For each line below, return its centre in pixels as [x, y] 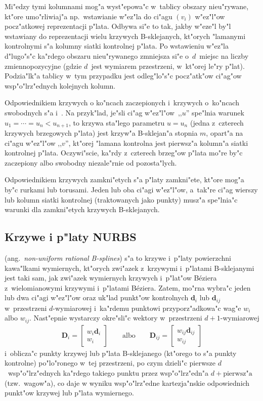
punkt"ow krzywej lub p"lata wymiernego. [69, 393]
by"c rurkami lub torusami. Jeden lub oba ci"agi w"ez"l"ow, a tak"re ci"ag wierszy [131, 189]
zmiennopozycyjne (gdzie [43, 66]
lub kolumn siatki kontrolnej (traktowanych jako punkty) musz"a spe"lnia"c [121, 199]
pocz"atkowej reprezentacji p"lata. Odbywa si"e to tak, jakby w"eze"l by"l [118, 26]
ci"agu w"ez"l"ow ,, [33, 143]
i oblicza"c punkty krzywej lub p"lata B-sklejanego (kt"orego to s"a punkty [121, 353]
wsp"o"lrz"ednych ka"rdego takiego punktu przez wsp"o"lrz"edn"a [108, 373]
